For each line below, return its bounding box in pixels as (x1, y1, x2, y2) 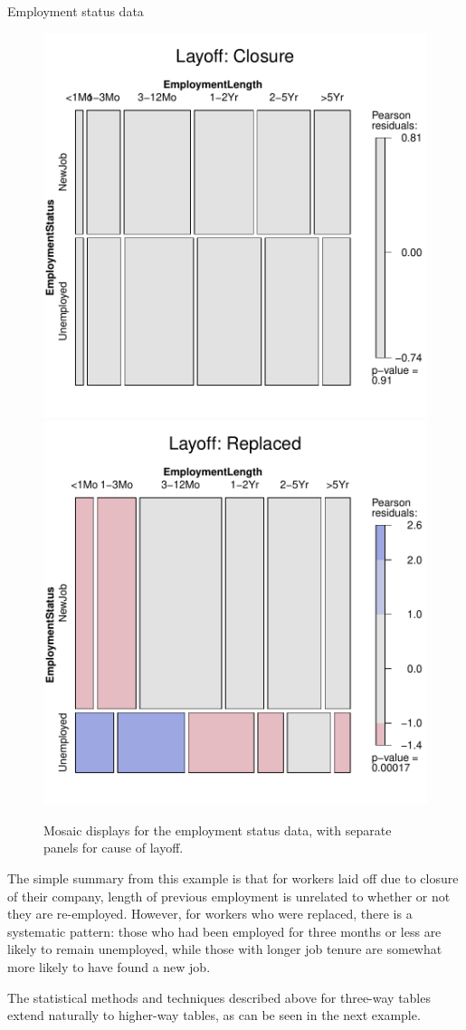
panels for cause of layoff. (43, 838, 184, 857)
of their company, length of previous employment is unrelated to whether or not (7, 886, 451, 905)
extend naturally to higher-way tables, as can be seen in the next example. (7, 1006, 421, 1025)
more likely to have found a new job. (7, 957, 211, 976)
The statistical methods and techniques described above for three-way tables (7, 987, 431, 1006)
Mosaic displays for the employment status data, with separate (43, 820, 392, 839)
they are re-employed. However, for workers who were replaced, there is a (7, 904, 413, 923)
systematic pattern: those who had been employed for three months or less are (7, 921, 442, 940)
